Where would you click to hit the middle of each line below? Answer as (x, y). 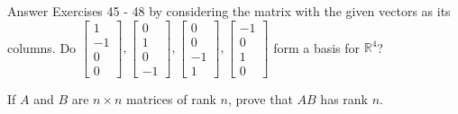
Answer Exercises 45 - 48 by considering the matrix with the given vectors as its (229, 11)
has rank (344, 98)
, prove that (260, 98)
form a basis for (317, 47)
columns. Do (42, 47)
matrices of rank (171, 98)
